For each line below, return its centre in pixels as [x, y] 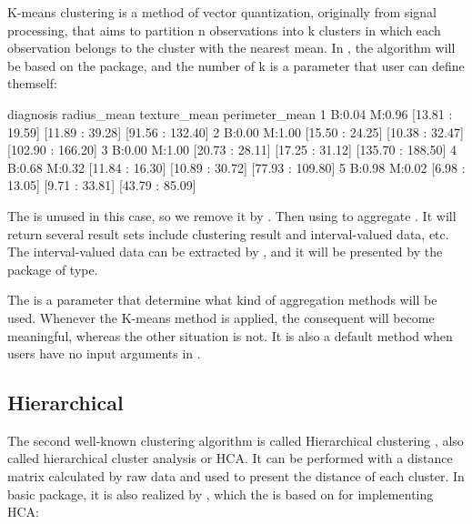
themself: [32, 83]
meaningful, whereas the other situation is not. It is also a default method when [230, 335]
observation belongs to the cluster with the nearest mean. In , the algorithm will [231, 48]
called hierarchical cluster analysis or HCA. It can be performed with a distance [230, 458]
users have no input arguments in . [104, 353]
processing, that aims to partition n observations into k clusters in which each [224, 30]
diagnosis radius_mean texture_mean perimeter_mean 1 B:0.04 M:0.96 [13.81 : [230, 113]
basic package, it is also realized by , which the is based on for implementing [221, 494]
